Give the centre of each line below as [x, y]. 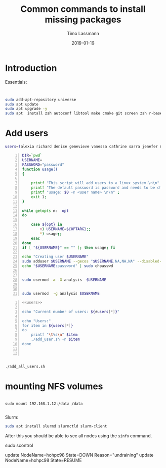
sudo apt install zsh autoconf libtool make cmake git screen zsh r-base [84, 113]
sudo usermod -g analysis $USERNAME [61, 294]
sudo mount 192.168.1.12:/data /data [44, 404]
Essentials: [16, 82]
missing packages [83, 20]
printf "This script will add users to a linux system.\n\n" [95, 183]
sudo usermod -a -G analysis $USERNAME [64, 280]
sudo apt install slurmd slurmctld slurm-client [56, 426]
